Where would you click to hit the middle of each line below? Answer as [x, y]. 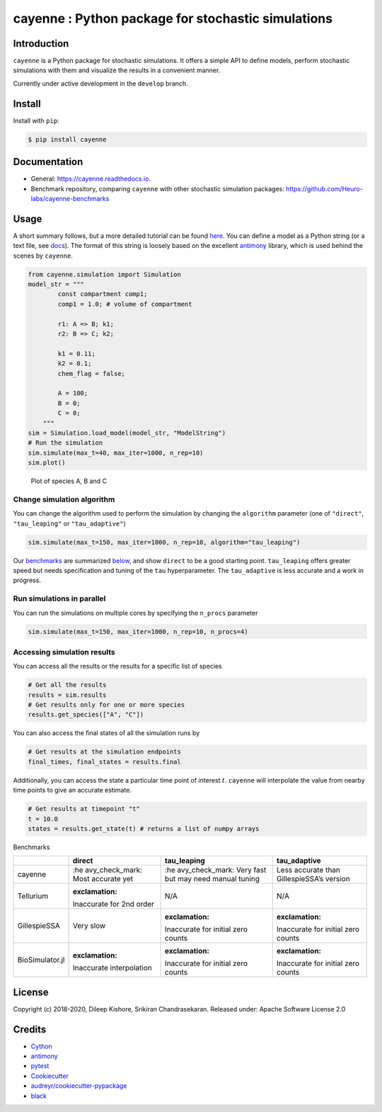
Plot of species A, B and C [69, 481]
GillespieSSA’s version [313, 879]
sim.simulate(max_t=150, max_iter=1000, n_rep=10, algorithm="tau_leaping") [164, 542]
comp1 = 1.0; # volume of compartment [125, 304]
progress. [27, 580]
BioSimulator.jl [41, 960]
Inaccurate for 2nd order [114, 904]
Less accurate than [308, 870]
